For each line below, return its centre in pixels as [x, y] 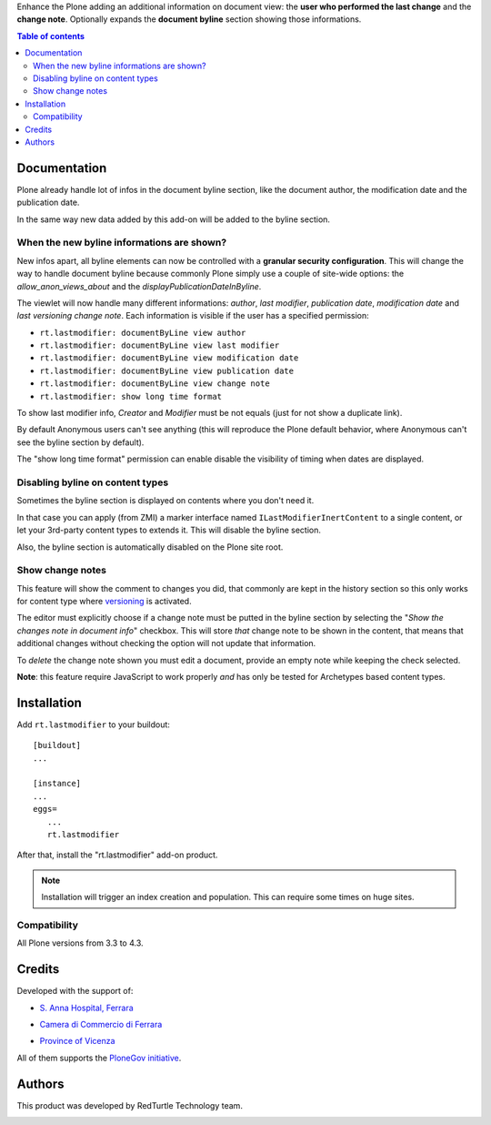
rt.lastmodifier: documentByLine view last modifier [160, 345]
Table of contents [51, 35]
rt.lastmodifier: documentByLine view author [143, 333]
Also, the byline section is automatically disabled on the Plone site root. [150, 547]
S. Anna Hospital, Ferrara [86, 1008]
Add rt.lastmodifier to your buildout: [93, 725]
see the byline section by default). [80, 442]
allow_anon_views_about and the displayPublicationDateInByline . [139, 286]
